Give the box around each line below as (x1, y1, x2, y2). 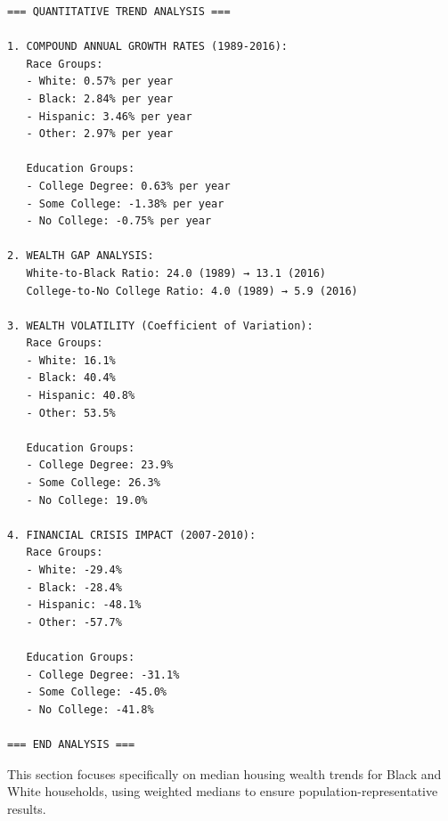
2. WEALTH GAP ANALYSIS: (7, 249, 154, 263)
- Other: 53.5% (26, 406, 116, 419)
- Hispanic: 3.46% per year (26, 110, 192, 123)
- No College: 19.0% (26, 493, 148, 507)
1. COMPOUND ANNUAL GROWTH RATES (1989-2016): (7, 40, 288, 53)
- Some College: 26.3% (26, 476, 160, 490)
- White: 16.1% (26, 354, 116, 367)
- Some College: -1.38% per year (26, 197, 224, 210)
